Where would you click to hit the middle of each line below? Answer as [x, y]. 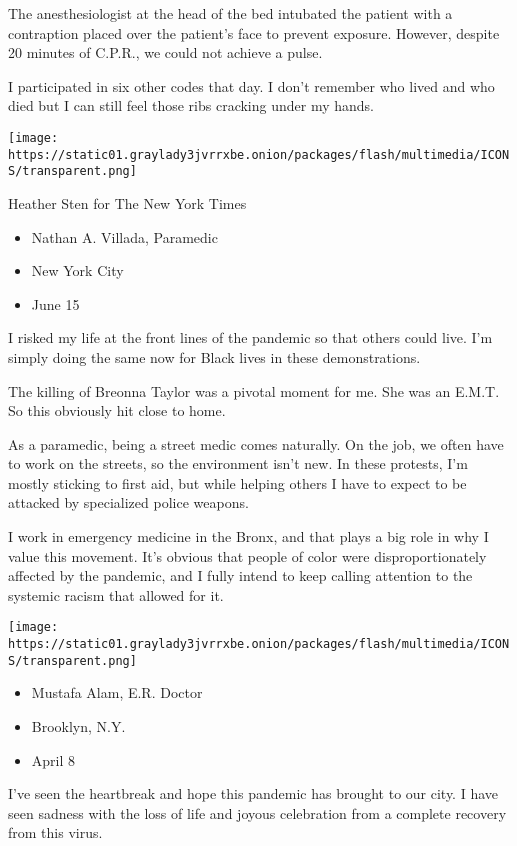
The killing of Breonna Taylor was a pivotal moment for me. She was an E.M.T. [254, 390]
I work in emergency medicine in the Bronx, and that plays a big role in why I [248, 536]
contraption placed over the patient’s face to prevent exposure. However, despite [254, 32]
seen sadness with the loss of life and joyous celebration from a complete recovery [257, 812]
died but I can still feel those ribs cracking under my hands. [191, 105]
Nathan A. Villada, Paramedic [124, 236]
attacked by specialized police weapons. [128, 502]
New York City [77, 270]
